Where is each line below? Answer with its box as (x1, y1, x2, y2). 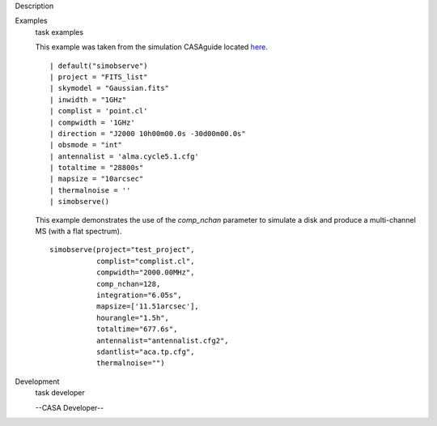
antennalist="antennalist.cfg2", (95, 336, 230, 345)
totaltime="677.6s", (95, 325, 178, 334)
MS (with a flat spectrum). (35, 227, 122, 236)
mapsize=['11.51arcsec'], (95, 302, 200, 311)
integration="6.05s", (95, 290, 182, 300)
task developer (35, 388, 85, 398)
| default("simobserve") (49, 61, 148, 70)
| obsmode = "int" (49, 140, 123, 150)
